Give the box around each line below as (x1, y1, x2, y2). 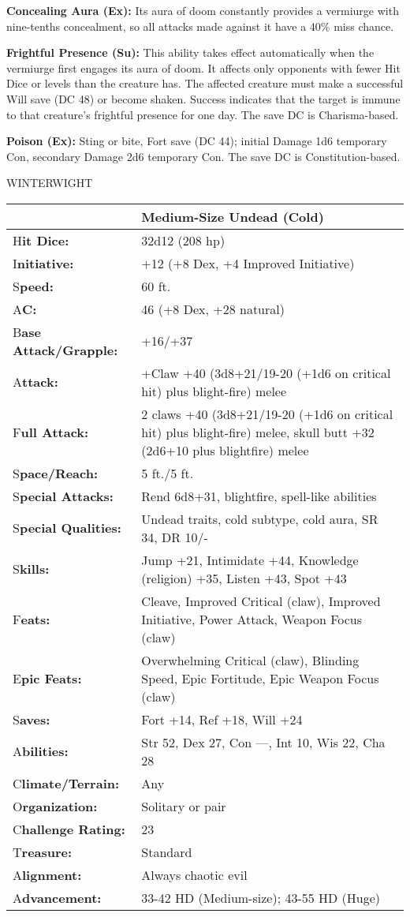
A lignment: (13, 865, 82, 884)
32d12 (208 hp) (141, 230, 225, 249)
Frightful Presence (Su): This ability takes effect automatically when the (6, 44, 375, 61)
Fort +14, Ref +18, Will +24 (141, 709, 303, 728)
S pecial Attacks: (13, 486, 114, 505)
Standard (141, 842, 192, 861)
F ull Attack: (13, 422, 89, 441)
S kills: (13, 560, 50, 578)
